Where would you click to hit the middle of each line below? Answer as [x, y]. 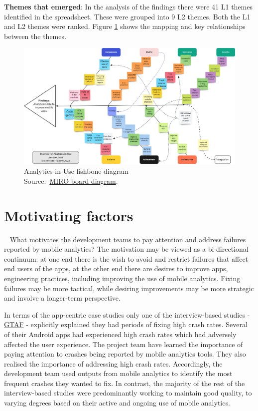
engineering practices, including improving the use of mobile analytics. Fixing [122, 278]
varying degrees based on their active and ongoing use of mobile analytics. [117, 403]
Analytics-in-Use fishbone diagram [76, 171]
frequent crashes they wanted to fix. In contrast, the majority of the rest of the [125, 383]
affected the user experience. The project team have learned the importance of [124, 344]
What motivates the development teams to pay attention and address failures [128, 239]
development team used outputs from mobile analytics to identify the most [118, 373]
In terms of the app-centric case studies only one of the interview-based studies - [127, 314]
